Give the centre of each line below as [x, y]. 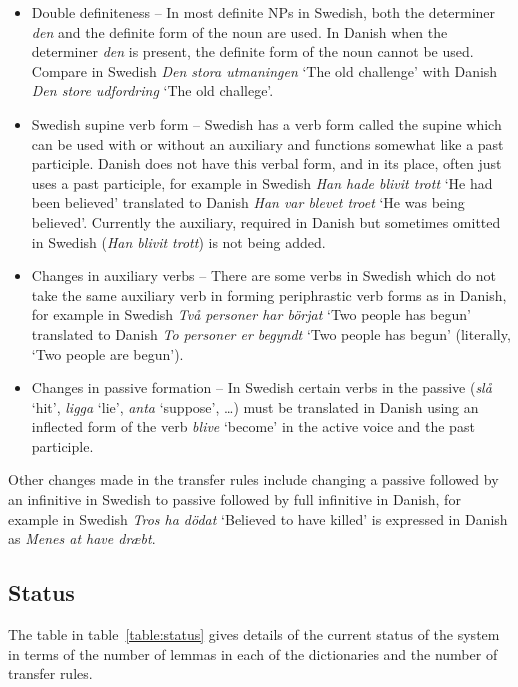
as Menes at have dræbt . [82, 538]
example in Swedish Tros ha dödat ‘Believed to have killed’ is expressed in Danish [258, 518]
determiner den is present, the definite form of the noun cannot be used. [252, 51]
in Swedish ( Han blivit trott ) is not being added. [178, 241]
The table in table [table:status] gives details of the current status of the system [254, 634]
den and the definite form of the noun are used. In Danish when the [239, 31]
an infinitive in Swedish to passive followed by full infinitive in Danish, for [234, 499]
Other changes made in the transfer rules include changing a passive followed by [253, 479]
